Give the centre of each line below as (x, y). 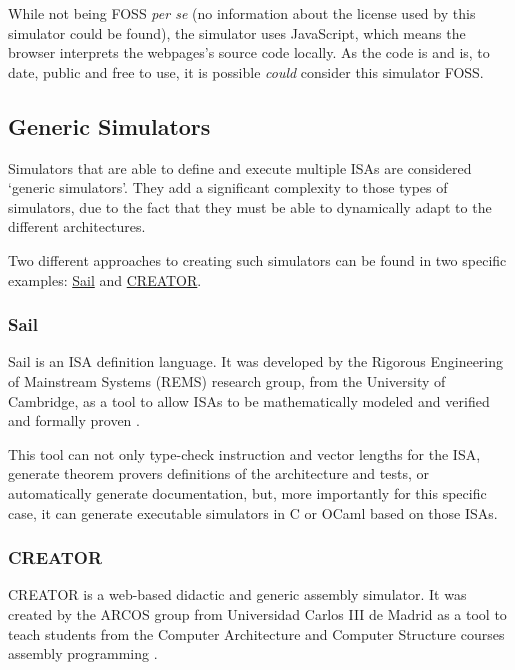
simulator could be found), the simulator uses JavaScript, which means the (237, 32)
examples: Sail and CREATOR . (105, 279)
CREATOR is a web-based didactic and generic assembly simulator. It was (237, 594)
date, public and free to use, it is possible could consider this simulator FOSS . (246, 71)
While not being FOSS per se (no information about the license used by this (242, 13)
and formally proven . (74, 420)
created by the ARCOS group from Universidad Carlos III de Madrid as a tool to (257, 613)
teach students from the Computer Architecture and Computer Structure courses (256, 633)
